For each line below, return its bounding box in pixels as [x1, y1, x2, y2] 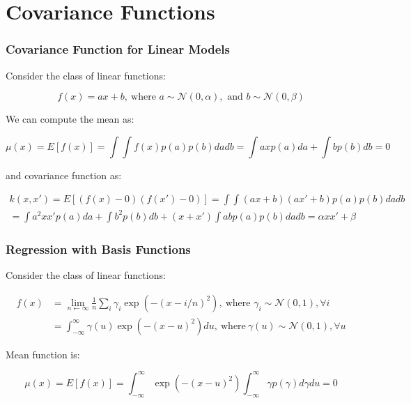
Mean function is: [6, 347, 80, 361]
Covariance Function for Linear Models [6, 40, 230, 58]
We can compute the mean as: [6, 112, 134, 126]
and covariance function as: [6, 167, 122, 182]
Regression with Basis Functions [6, 240, 191, 257]
